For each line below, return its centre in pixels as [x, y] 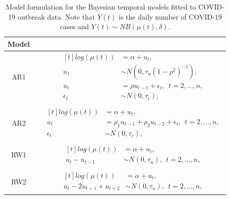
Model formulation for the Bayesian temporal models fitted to [101, 7]
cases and [75, 26]
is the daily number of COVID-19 [170, 16]
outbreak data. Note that [56, 16]
